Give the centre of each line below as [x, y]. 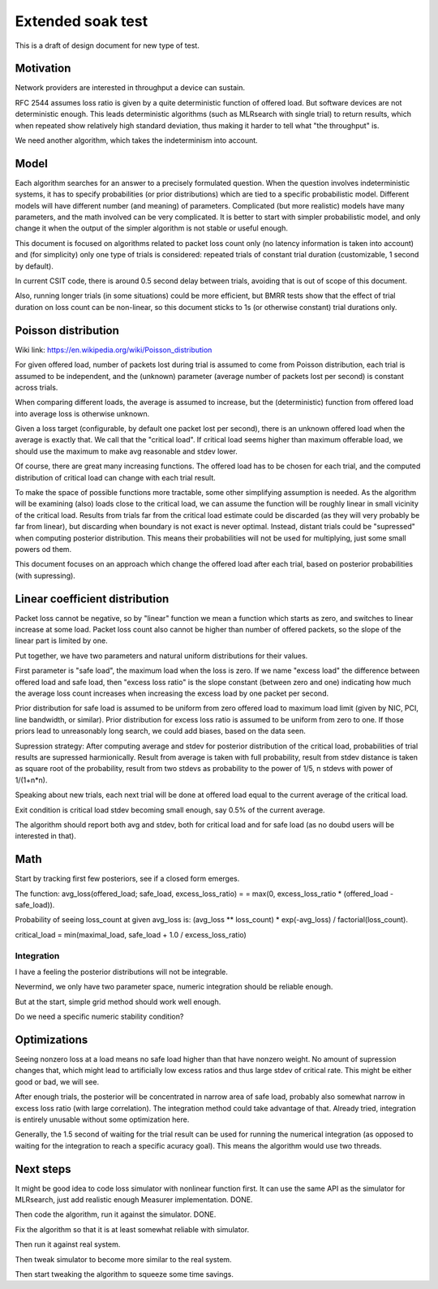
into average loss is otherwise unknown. [82, 413]
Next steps [43, 1169]
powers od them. [43, 549]
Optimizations [52, 1039]
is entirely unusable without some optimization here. [102, 1119]
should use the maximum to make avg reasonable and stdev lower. [127, 451]
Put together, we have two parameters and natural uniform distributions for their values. [161, 655]
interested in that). [46, 836]
